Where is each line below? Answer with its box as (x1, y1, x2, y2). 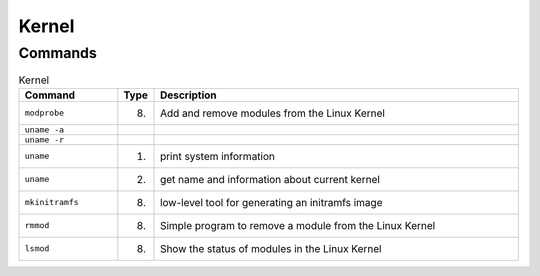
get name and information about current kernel (160, 172, 380, 186)
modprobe (24, 108, 65, 119)
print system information (160, 149, 275, 163)
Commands (18, 44, 97, 62)
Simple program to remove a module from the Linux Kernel (160, 218, 436, 232)
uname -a (24, 124, 65, 135)
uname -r (24, 134, 65, 145)
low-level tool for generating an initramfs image (160, 195, 383, 209)
